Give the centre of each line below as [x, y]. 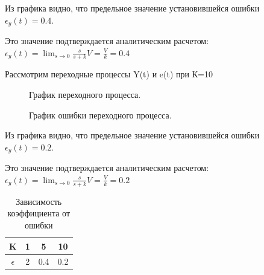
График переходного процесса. [85, 95]
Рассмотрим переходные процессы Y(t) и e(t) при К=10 [109, 74]
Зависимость [39, 201]
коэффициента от [39, 213]
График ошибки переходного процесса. [100, 115]
